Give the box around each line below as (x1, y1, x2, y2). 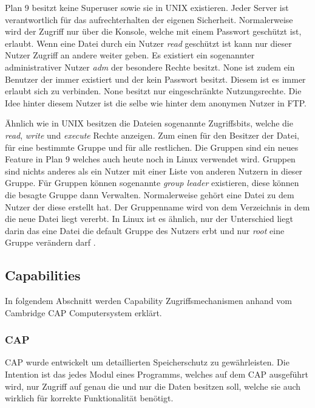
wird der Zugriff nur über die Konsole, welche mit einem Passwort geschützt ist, (5, 25, 302, 38)
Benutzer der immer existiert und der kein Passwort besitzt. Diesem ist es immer (5, 72, 306, 85)
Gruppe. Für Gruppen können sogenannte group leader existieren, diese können (5, 176, 299, 189)
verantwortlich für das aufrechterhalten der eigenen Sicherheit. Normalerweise (5, 13, 293, 26)
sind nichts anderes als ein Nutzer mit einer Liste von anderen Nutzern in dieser (5, 164, 303, 177)
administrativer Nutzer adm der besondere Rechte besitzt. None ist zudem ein (5, 60, 295, 73)
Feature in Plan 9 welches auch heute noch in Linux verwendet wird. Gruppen (5, 153, 296, 165)
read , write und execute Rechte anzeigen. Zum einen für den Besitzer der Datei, (5, 128, 299, 141)
